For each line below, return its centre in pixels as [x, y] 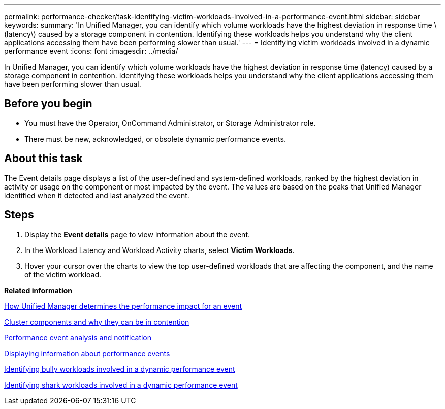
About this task [43, 159]
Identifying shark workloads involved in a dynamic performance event [121, 385]
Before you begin [48, 104]
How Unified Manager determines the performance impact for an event [123, 306]
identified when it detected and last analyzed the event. [97, 195]
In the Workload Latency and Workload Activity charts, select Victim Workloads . [160, 250]
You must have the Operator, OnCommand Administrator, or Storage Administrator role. [170, 123]
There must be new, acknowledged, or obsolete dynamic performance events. [155, 139]
